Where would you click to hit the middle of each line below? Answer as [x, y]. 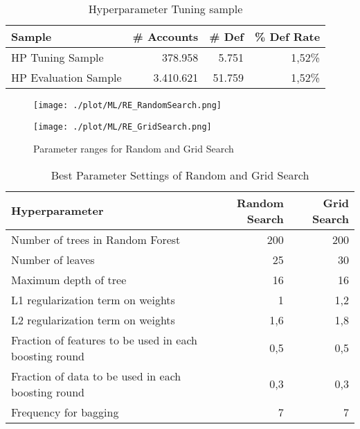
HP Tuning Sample [57, 57]
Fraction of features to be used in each [104, 340]
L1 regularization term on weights [93, 299]
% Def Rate [287, 36]
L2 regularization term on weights [93, 319]
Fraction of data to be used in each [96, 376]
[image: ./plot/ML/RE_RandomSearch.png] [128, 105]
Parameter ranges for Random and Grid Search [134, 149]
